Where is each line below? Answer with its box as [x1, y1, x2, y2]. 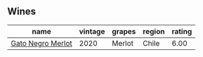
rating [171, 26, 192, 36]
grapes [112, 26, 136, 36]
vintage [79, 26, 105, 36]
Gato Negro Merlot [11, 38, 72, 48]
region [143, 26, 165, 36]
